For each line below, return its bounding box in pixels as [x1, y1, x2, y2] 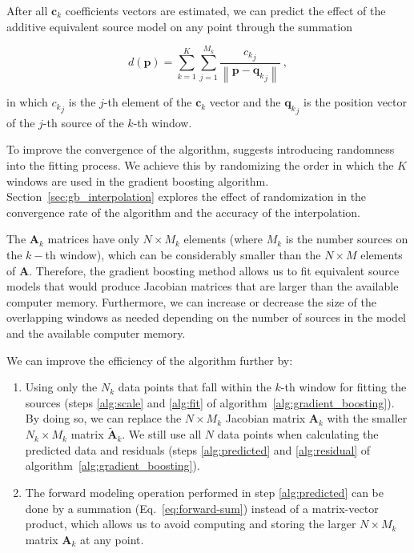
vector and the [209, 94, 281, 110]
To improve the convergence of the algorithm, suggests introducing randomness [6, 141, 395, 158]
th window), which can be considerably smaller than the [45, 246, 321, 263]
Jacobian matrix [225, 410, 306, 427]
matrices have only [47, 230, 139, 247]
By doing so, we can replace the [25, 410, 182, 427]
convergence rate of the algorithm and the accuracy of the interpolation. [6, 203, 360, 220]
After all [6, 2, 48, 18]
